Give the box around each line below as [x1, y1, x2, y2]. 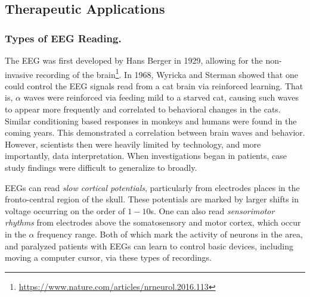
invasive [5, 68, 33, 80]
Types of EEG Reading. [5, 30, 122, 45]
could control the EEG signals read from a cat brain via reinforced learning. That [5, 79, 303, 92]
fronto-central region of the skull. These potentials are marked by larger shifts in [5, 193, 299, 205]
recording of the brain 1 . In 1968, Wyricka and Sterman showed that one [36, 66, 298, 80]
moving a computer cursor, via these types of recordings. [5, 251, 212, 264]
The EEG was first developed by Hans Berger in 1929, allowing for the [5, 54, 263, 66]
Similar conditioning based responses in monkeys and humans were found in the [5, 114, 297, 127]
